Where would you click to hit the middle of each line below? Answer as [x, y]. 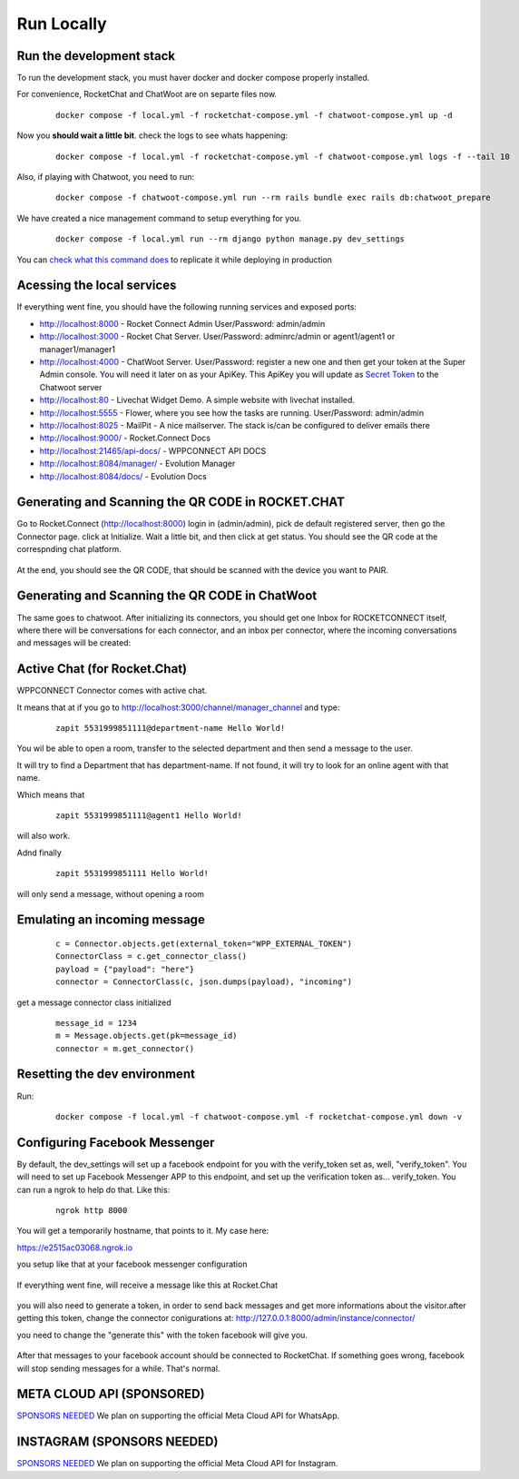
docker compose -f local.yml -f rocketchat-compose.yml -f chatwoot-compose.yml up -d [254, 115]
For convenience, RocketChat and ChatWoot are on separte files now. [147, 94]
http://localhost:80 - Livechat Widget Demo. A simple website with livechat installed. [197, 400]
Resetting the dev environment [106, 1075]
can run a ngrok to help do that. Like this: [93, 1189]
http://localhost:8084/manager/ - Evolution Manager [137, 464]
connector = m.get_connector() [125, 1048]
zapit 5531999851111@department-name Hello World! [171, 728]
